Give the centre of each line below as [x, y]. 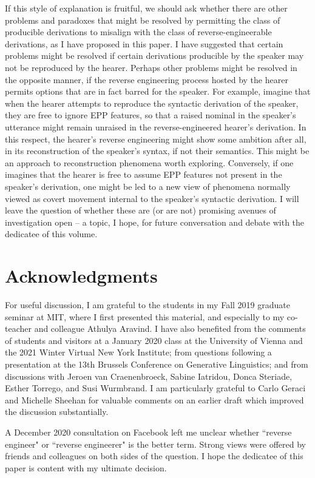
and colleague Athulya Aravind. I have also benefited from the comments [170, 328]
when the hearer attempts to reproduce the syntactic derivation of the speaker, [152, 103]
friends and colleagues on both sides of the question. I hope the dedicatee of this [154, 456]
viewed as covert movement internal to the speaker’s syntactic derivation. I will [152, 198]
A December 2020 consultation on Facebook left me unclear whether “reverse [148, 432]
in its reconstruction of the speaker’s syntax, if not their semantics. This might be [157, 151]
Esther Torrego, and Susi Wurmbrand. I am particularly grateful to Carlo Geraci [155, 388]
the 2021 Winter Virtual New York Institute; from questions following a [138, 352]
